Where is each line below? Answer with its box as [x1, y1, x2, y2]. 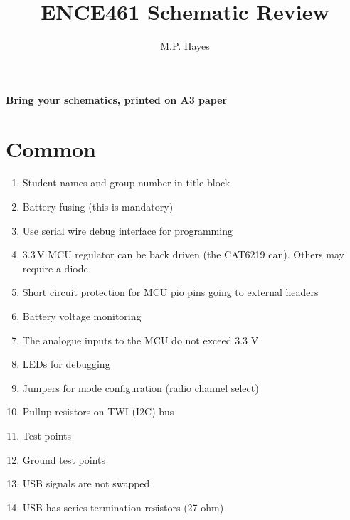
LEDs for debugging [22, 356, 110, 371]
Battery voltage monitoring [22, 309, 142, 323]
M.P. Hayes [160, 38, 210, 53]
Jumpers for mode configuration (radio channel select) [22, 380, 259, 395]
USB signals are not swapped [22, 476, 150, 491]
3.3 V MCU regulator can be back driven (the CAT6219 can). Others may [22, 247, 344, 262]
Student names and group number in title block [22, 175, 230, 190]
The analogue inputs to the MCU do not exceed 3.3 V [22, 332, 259, 347]
